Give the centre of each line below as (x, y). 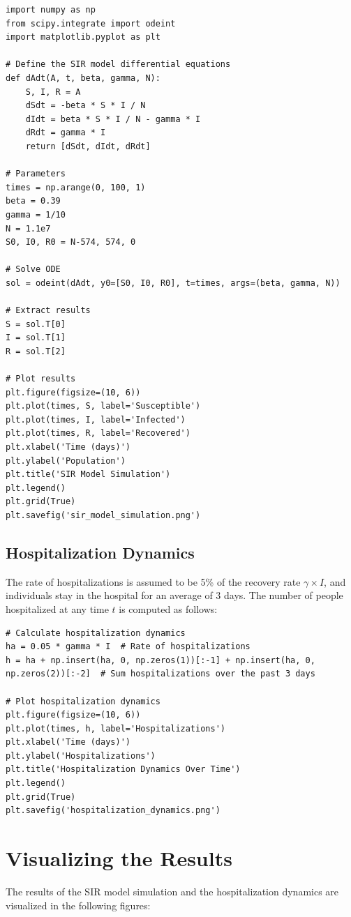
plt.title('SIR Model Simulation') (88, 475)
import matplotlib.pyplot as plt (83, 37)
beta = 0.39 (33, 201)
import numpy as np (51, 10)
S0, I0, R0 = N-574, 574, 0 (71, 242)
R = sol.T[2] (36, 351)
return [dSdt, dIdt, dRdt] (88, 146)
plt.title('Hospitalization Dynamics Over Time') (123, 770)
